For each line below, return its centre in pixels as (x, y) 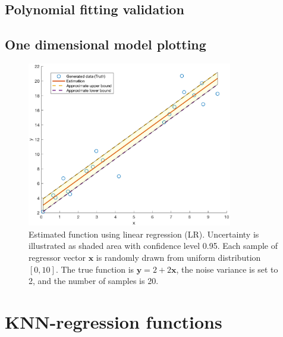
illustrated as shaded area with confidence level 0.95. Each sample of (153, 246)
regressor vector (57, 258)
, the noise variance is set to (227, 269)
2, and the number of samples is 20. (94, 281)
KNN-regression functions (114, 322)
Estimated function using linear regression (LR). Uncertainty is (144, 234)
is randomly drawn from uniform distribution (178, 258)
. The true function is (95, 269)
